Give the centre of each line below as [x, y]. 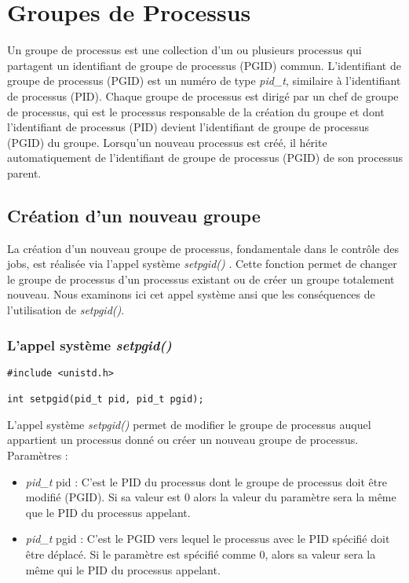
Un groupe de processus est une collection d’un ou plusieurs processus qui [184, 50]
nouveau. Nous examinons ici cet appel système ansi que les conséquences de [191, 294]
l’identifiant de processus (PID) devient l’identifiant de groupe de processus [188, 127]
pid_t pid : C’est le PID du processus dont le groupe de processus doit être [206, 481]
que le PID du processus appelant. [108, 512]
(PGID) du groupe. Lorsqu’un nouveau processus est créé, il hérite [167, 142]
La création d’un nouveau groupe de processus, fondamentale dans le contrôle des [203, 248]
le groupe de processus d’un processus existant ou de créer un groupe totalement [201, 279]
